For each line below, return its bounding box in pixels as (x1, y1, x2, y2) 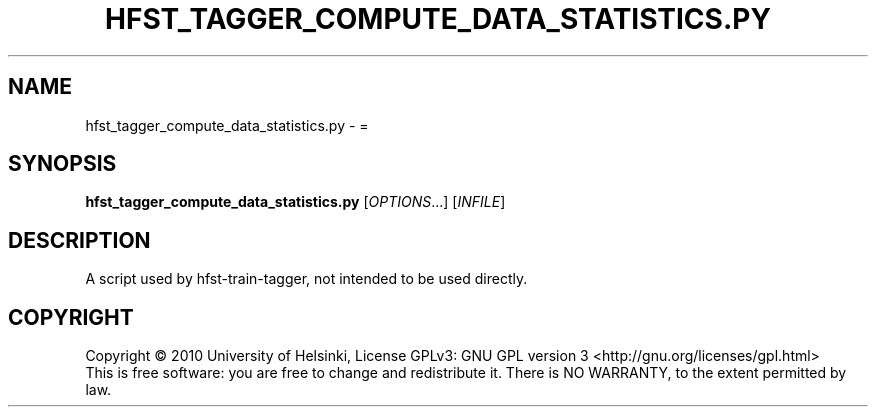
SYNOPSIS (8, 151, 117, 177)
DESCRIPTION (8, 227, 151, 253)
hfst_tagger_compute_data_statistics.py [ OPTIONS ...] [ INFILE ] (85, 193, 506, 211)
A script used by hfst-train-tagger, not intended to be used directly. (85, 270, 528, 288)
